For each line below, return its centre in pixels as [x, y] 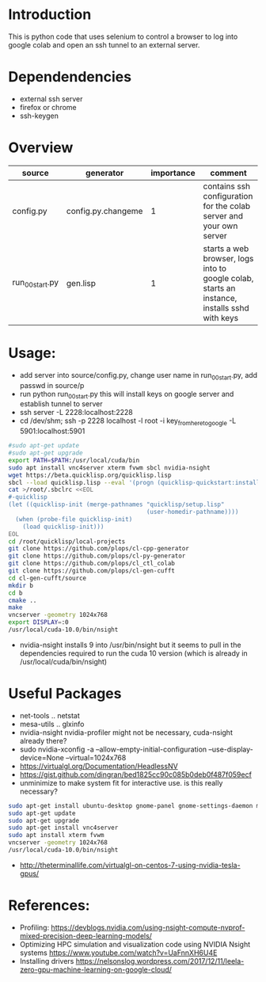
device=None [42, 757]
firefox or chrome [48, 107]
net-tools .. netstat [50, 715]
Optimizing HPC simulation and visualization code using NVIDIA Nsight [135, 944]
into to [215, 268]
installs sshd [226, 308]
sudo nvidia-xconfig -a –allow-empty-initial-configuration [113, 749]
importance [173, 173]
